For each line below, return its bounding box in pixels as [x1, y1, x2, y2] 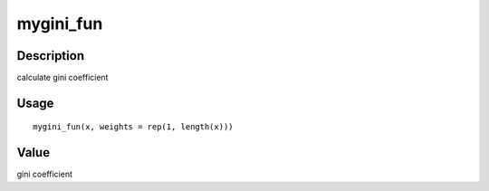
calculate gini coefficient [16, 72, 109, 83]
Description [16, 48, 85, 63]
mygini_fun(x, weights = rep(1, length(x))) [33, 122, 235, 132]
